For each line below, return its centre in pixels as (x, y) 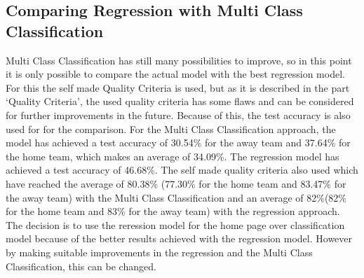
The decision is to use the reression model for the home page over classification (175, 224)
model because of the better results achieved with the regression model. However (179, 238)
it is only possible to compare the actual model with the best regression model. (175, 74)
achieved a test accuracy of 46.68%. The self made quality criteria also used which (182, 170)
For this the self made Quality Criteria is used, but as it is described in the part (178, 87)
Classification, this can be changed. (81, 266)
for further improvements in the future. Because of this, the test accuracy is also (178, 114)
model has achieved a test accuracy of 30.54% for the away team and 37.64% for (178, 143)
